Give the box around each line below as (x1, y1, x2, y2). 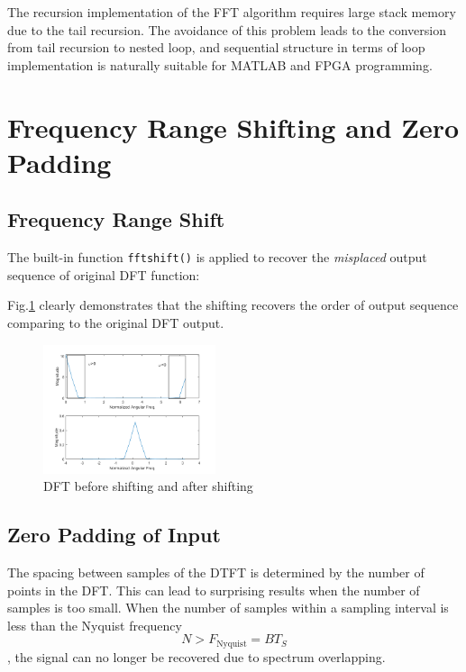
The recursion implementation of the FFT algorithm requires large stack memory (7, 3, 456, 21)
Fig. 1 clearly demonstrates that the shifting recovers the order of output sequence (7, 295, 459, 314)
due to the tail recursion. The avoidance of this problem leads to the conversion (7, 20, 446, 39)
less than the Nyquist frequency (7, 615, 182, 634)
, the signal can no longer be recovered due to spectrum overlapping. (7, 647, 386, 666)
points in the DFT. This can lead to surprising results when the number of (7, 580, 420, 599)
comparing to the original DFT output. (7, 313, 224, 331)
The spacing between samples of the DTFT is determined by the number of (7, 563, 425, 582)
